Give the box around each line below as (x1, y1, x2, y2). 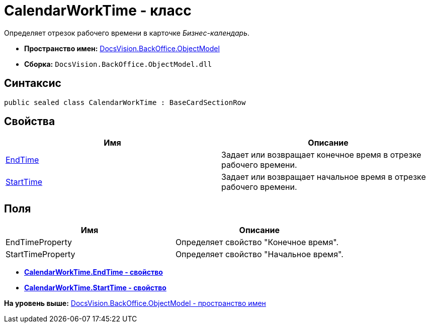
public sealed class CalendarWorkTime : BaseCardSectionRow (4, 98, 246, 106)
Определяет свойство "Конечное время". (175, 237, 339, 248)
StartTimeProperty (6, 249, 75, 260)
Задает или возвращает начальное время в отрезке (221, 172, 426, 182)
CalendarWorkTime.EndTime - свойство (24, 268, 163, 277)
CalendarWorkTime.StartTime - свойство (24, 283, 166, 292)
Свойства (4, 115, 55, 128)
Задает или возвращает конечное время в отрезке (221, 150, 421, 160)
